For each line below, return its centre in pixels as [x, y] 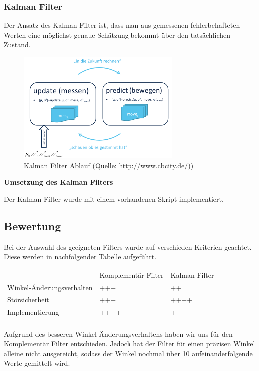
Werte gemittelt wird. [37, 363]
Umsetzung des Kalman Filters [59, 182]
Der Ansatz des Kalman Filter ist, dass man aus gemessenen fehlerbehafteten [122, 25]
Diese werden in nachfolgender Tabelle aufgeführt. [80, 256]
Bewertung [33, 226]
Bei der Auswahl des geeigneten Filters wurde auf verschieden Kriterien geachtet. [128, 246]
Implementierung [33, 312]
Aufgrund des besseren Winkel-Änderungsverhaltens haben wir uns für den [118, 333]
